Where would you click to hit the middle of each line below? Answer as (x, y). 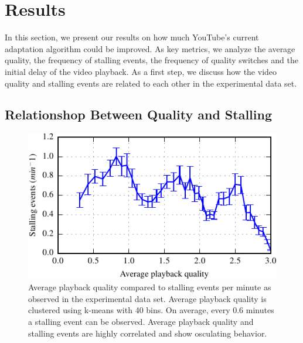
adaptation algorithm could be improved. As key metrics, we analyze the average (150, 48)
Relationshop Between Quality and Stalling (138, 114)
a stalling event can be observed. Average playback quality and (141, 321)
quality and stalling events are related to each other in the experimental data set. (151, 83)
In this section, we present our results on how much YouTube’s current (132, 37)
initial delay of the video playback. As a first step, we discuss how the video (141, 71)
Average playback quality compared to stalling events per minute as (150, 287)
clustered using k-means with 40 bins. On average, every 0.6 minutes (151, 310)
